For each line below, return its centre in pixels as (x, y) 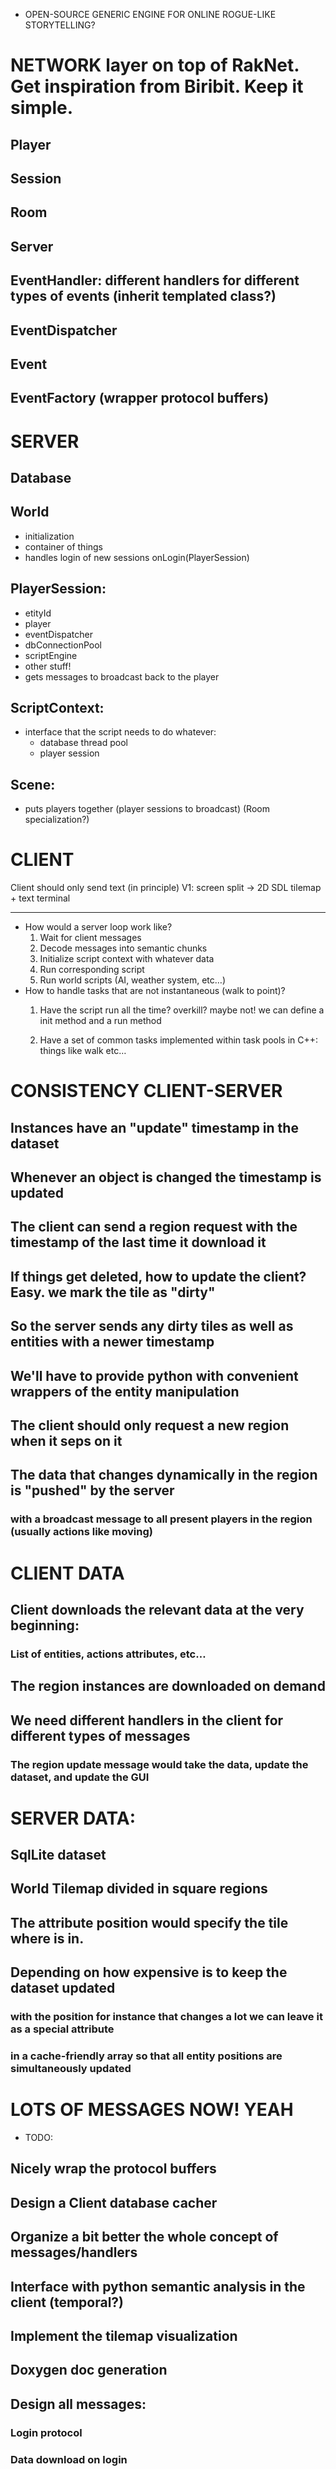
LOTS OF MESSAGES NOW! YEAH (152, 2110)
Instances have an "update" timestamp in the (154, 1127)
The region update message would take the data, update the (159, 1764)
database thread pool (83, 743)
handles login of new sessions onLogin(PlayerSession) (137, 557)
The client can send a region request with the (154, 1227)
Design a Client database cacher (114, 2202)
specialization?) (57, 820)
